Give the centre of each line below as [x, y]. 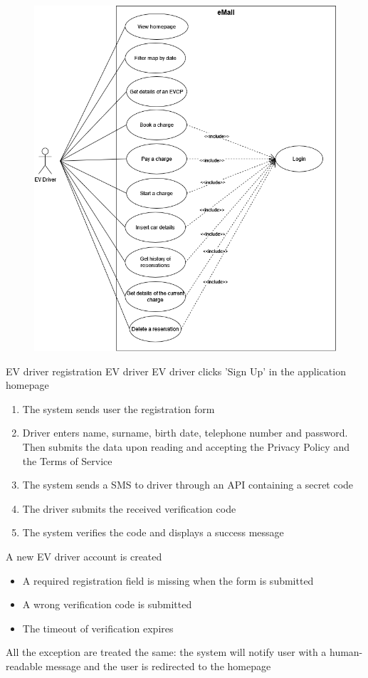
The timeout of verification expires [98, 628]
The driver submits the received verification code [129, 508]
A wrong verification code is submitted [107, 604]
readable [24, 666]
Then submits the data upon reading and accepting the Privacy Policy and [186, 447]
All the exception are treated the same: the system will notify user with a [166, 652]
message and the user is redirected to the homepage [158, 666]
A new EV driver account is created [84, 557]
